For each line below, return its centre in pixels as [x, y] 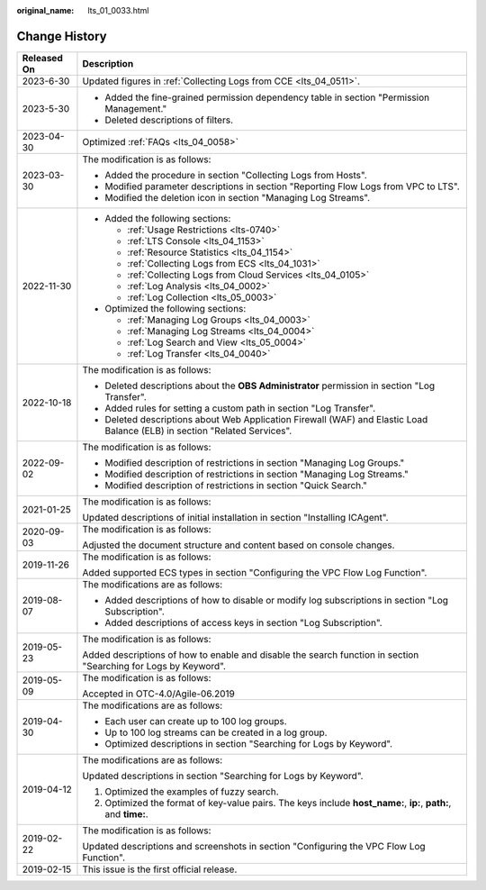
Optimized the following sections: [175, 308]
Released [42, 58]
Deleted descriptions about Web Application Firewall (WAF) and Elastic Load [266, 419]
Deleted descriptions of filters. [169, 120]
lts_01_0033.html [118, 10]
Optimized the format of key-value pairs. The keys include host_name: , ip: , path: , [278, 803]
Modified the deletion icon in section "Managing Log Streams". [238, 197]
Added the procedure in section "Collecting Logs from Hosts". [236, 175]
